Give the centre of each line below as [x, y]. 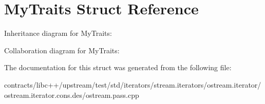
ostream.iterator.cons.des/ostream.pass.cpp [72, 95]
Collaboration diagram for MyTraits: [62, 50]
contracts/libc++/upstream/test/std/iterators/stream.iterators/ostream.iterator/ [133, 84]
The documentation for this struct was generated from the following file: [118, 67]
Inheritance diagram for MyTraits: [58, 33]
